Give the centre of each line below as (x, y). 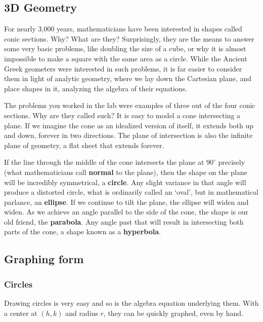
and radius (82, 313)
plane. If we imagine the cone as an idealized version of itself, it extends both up (129, 125)
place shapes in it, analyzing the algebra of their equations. (96, 88)
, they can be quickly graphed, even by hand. (173, 313)
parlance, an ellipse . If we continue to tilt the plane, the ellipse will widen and (126, 202)
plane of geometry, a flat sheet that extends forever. (84, 145)
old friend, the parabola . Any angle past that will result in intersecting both (124, 221)
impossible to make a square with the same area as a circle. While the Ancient (126, 58)
